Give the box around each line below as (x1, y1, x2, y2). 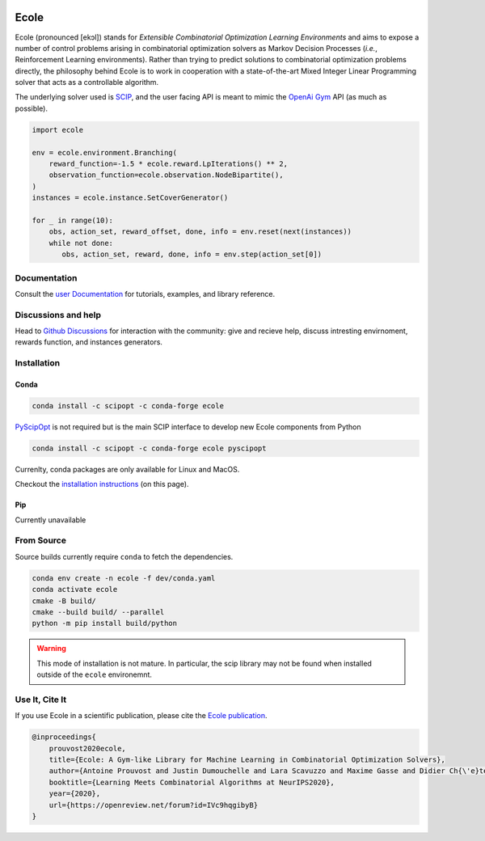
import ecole (32, 125, 84, 134)
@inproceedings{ (32, 733, 97, 742)
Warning (36, 644, 66, 653)
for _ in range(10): (32, 215, 113, 225)
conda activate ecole (32, 585, 118, 594)
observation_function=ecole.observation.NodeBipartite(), (48, 171, 284, 180)
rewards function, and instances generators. (15, 337, 163, 347)
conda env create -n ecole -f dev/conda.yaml (32, 573, 216, 582)
